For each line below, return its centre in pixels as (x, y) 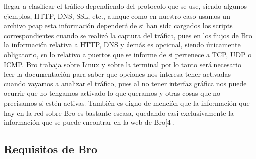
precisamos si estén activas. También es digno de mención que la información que (127, 102)
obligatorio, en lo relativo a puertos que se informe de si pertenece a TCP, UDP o (128, 54)
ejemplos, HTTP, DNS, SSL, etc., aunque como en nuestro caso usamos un (117, 16)
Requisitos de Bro (51, 149)
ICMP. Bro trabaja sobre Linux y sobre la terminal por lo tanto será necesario (123, 64)
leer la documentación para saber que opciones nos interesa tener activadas (118, 74)
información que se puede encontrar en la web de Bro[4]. (89, 122)
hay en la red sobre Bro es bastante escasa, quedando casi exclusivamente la (119, 112)
